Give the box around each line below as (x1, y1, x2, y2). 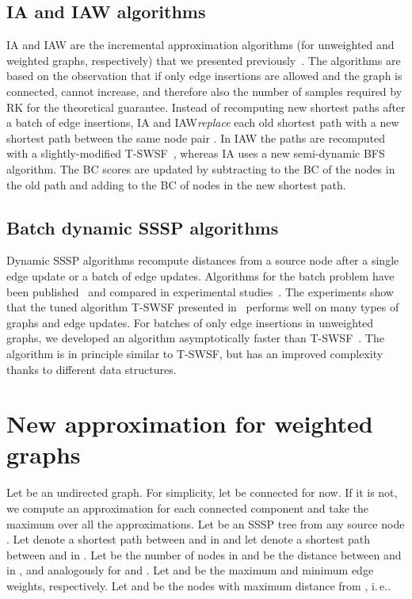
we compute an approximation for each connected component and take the (6, 500, 369, 516)
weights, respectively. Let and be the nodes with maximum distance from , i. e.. (6, 577, 391, 593)
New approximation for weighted (6, 407, 373, 440)
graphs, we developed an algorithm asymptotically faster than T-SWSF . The (6, 330, 384, 346)
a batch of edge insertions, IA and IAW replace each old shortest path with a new (6, 114, 399, 131)
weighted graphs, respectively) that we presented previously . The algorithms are (6, 52, 401, 68)
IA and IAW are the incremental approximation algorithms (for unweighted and (6, 36, 395, 53)
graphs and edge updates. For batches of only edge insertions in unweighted (6, 314, 374, 330)
